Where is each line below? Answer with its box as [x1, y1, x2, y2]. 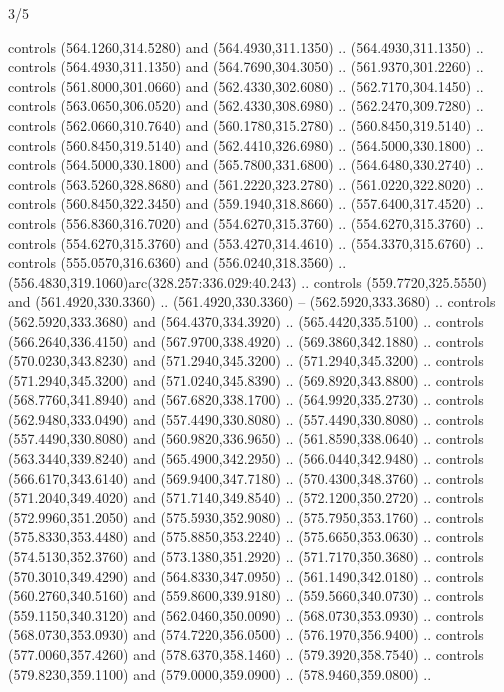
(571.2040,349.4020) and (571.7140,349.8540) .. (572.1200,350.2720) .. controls [8, 487, 484, 508]
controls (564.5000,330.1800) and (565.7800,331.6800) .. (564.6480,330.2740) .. [8, 154, 484, 175]
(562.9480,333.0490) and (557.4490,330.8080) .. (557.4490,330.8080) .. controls [8, 408, 484, 429]
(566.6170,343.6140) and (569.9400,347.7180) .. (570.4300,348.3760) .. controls [8, 467, 484, 488]
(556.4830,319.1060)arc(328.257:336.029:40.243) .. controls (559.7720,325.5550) [8, 271, 487, 292]
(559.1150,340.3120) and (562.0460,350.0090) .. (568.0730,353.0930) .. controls [8, 604, 484, 625]
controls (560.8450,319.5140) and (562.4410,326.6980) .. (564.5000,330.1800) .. [8, 134, 484, 155]
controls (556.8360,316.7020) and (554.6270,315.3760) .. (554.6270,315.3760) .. [8, 212, 484, 233]
